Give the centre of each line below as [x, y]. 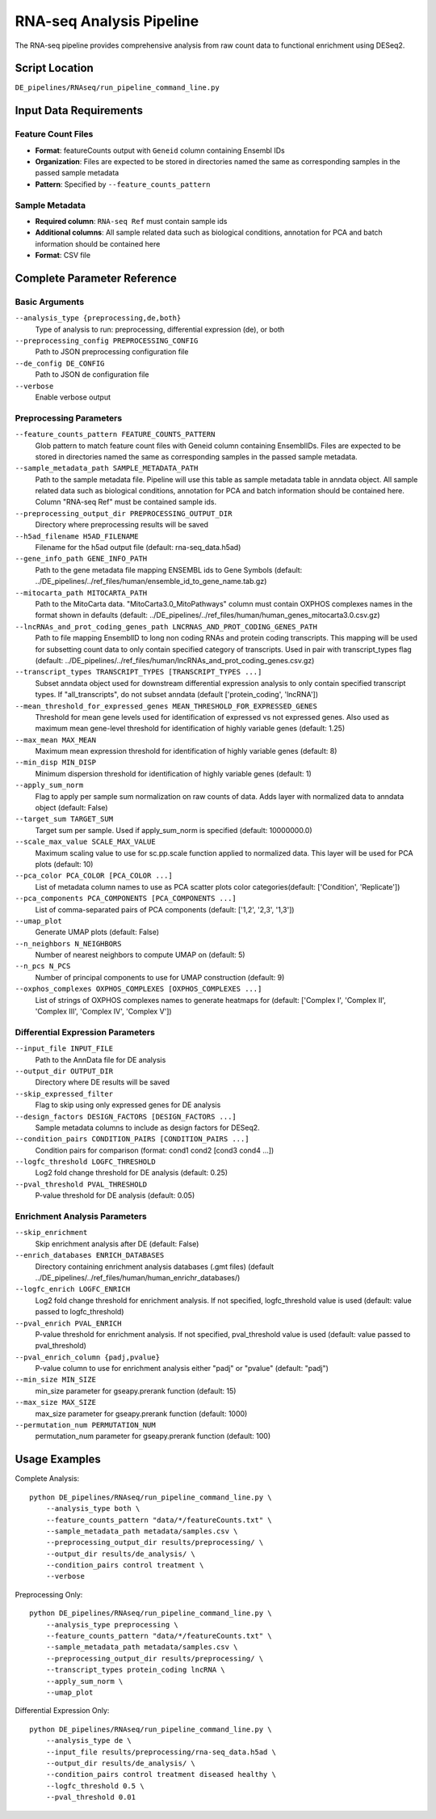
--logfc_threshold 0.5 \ [95, 1786]
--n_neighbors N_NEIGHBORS [68, 943]
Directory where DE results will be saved [103, 1082]
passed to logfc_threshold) [80, 1312]
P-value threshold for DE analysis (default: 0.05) [115, 1195]
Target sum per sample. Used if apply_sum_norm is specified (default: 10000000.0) [174, 830]
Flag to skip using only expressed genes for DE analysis [128, 1105]
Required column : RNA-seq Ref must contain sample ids [131, 221]
